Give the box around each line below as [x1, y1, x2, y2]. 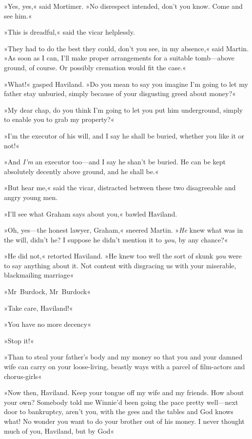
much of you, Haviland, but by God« [4, 425, 115, 436]
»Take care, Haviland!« [4, 302, 73, 313]
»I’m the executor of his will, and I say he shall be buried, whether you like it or [4, 130, 245, 140]
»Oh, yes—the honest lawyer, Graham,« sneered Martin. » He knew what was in [4, 225, 243, 235]
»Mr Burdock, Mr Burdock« [4, 286, 91, 297]
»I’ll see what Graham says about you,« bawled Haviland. [4, 208, 177, 219]
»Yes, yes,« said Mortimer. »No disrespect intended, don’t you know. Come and [4, 1, 243, 11]
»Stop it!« [4, 335, 34, 345]
